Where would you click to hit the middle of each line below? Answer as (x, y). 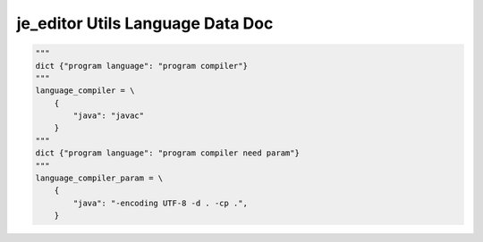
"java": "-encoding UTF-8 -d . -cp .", (160, 203)
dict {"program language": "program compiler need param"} (167, 153)
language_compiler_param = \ (99, 178)
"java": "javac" (109, 116)
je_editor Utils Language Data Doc (145, 23)
